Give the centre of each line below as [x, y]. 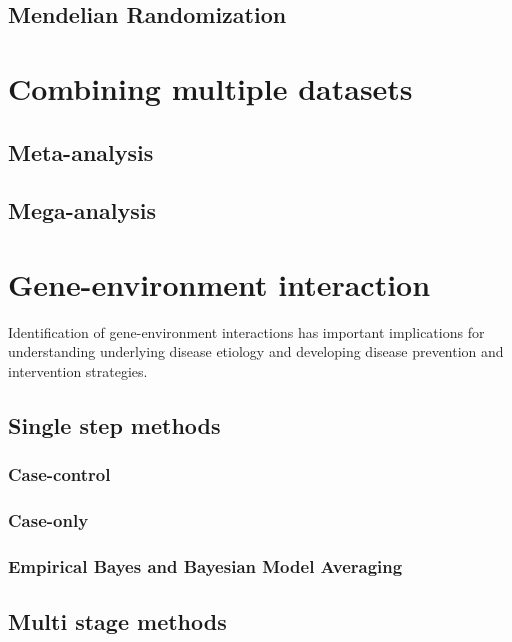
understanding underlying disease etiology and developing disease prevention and [256, 351]
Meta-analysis [81, 151]
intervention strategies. [78, 371]
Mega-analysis [82, 210]
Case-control [59, 474]
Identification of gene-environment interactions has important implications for [246, 331]
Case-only [48, 520]
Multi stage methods [117, 621]
